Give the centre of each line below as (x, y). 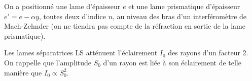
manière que (23, 72)
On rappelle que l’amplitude (48, 62)
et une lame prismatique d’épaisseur (184, 6)
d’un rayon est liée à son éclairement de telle (172, 62)
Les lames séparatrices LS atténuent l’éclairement (81, 53)
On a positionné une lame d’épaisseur (62, 6)
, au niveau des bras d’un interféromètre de (180, 16)
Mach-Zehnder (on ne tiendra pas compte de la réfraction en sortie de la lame (125, 26)
